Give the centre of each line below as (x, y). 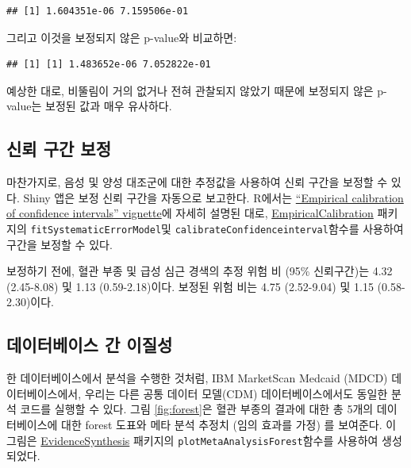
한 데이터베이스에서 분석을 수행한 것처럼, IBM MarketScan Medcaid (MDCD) (197, 378)
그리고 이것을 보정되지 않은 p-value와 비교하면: (122, 37)
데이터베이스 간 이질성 (90, 345)
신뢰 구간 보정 (59, 149)
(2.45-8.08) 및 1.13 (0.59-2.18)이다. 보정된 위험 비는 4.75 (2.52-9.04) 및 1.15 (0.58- (206, 286)
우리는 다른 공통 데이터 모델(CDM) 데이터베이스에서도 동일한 (236, 393)
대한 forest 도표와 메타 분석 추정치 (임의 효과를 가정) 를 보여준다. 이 (229, 424)
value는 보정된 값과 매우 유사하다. (89, 106)
